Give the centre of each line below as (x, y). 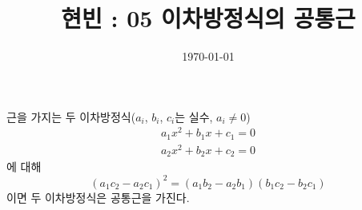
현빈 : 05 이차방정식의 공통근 (208, 18)
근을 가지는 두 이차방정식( (71, 116)
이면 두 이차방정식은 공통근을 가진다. (98, 197)
